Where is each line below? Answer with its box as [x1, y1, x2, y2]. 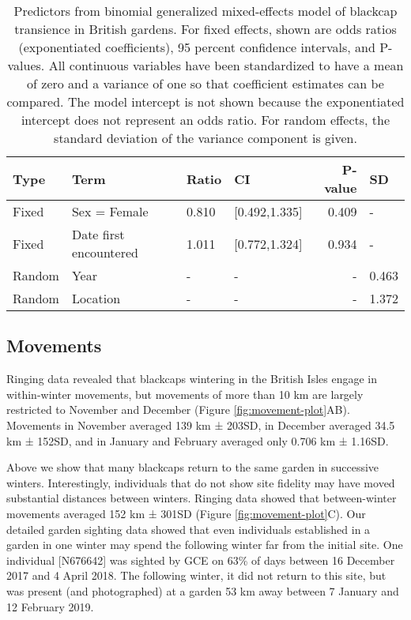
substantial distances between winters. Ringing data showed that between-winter [6, 490, 397, 506]
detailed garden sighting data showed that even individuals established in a [6, 520, 371, 537]
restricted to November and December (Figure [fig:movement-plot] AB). [6, 401, 350, 418]
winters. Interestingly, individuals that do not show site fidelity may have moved [6, 474, 395, 490]
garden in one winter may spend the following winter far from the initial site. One [6, 536, 403, 553]
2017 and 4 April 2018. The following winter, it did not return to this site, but [6, 567, 386, 584]
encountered [71, 243, 138, 261]
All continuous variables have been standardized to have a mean [48, 56, 404, 74]
